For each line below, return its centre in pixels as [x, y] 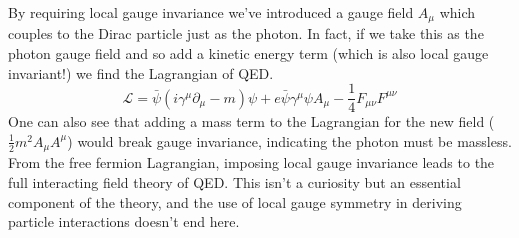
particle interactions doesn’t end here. [124, 221]
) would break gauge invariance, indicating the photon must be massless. [289, 140]
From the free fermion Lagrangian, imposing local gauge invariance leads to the [251, 162]
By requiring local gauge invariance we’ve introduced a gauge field [211, 12]
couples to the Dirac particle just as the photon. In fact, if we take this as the [246, 33]
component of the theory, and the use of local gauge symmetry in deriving [235, 201]
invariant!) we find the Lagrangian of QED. [141, 72]
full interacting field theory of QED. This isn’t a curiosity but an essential [234, 181]
